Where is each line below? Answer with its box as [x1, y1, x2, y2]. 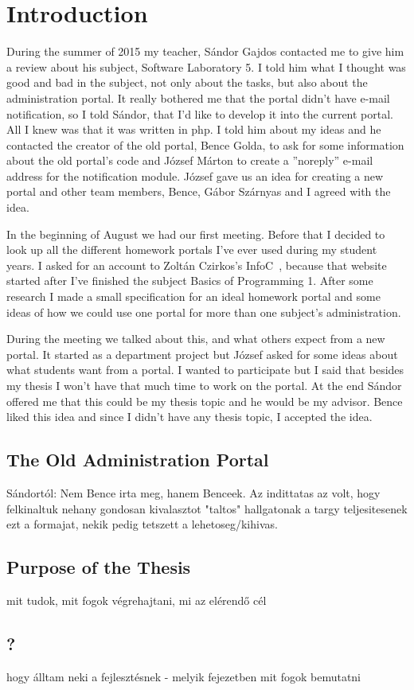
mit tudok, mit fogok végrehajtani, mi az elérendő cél [6, 591, 267, 608]
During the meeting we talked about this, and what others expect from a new [6, 330, 385, 347]
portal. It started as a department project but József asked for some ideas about [6, 345, 398, 362]
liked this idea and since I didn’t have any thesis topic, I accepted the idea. [6, 408, 373, 425]
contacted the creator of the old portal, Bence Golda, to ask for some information [6, 136, 404, 153]
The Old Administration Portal [6, 447, 269, 472]
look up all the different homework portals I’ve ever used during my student [6, 241, 377, 258]
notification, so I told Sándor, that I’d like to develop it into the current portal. [6, 105, 394, 122]
